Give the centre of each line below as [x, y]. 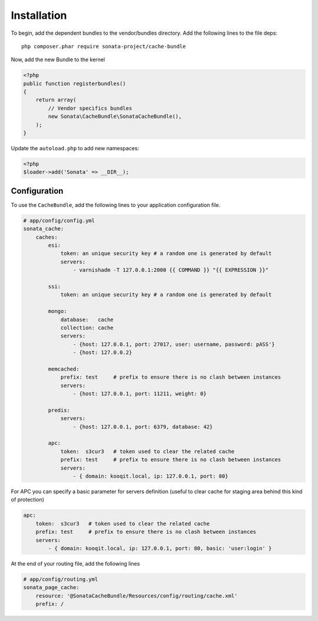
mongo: [57, 311]
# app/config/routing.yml [61, 579]
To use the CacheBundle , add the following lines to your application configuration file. [116, 205]
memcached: [64, 369]
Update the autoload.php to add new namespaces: [75, 148]
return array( [56, 100]
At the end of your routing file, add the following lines [75, 563]
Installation [39, 15]
